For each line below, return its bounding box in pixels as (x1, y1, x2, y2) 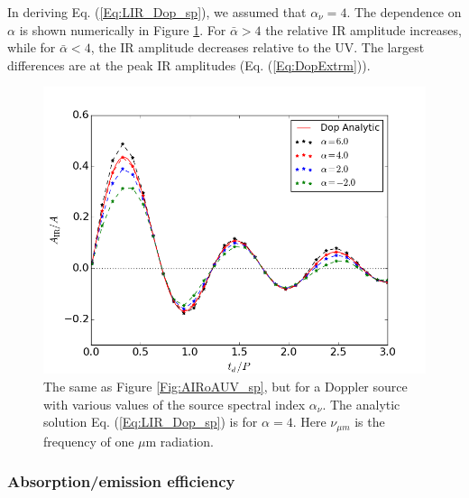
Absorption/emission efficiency (7, 470, 235, 493)
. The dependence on (346, 3, 462, 21)
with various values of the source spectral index (43, 394, 306, 413)
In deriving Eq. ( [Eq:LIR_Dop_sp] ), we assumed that (7, 3, 307, 21)
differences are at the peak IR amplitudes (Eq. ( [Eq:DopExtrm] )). (7, 55, 371, 74)
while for (7, 38, 56, 57)
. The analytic (322, 394, 400, 413)
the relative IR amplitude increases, (265, 20, 462, 39)
